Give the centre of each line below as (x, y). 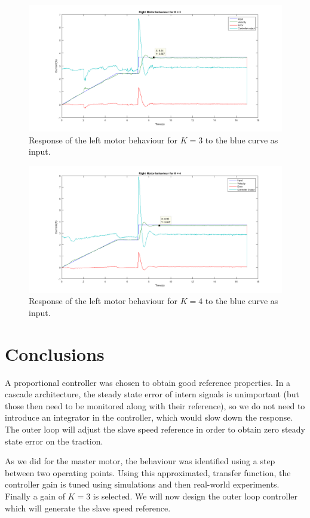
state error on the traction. (54, 441)
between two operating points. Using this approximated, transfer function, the (148, 472)
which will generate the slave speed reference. (88, 508)
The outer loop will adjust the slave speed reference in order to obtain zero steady (155, 429)
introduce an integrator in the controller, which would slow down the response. (149, 417)
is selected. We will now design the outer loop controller (195, 496)
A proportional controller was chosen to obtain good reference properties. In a (148, 382)
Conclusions (55, 353)
